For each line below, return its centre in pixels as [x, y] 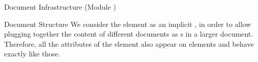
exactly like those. [32, 54]
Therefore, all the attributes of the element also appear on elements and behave [129, 43]
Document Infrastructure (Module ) [60, 7]
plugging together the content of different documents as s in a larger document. [129, 34]
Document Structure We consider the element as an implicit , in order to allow [128, 24]
